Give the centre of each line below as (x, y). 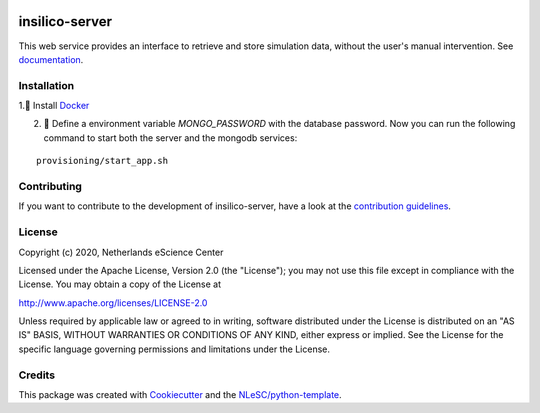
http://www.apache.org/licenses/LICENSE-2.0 (113, 302)
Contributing (50, 186)
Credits (36, 375)
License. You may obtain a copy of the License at (120, 284)
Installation (46, 85)
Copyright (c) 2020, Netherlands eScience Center (121, 252)
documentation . (51, 59)
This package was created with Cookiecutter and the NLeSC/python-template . (180, 394)
